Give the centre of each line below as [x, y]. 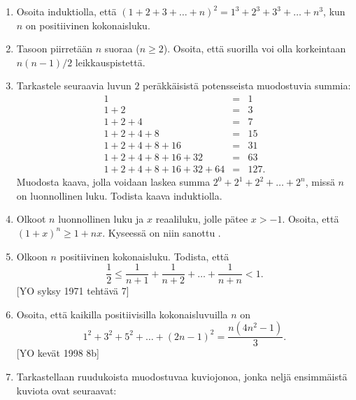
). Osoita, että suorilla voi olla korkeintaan [255, 49]
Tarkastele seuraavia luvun [74, 86]
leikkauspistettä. [110, 62]
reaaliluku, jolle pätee [202, 219]
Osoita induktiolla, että [66, 11]
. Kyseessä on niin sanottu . [162, 232]
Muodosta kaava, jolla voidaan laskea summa [113, 182]
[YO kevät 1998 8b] [58, 353]
